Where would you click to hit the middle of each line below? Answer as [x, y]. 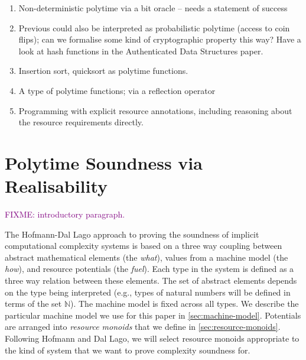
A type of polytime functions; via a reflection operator [117, 90]
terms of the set [33, 304]
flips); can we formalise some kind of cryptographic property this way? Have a [160, 39]
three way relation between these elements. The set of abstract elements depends [151, 280]
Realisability [56, 186]
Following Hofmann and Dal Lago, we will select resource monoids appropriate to [152, 338]
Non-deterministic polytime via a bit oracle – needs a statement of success [153, 8]
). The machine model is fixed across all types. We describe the [185, 304]
